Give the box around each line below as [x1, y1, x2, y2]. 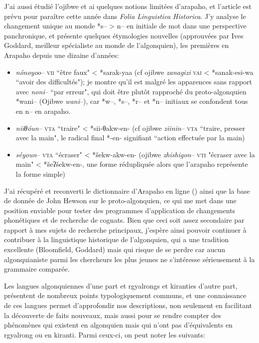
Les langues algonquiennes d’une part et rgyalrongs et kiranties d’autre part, [4, 280, 238, 291]
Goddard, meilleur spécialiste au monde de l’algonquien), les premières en [4, 40, 229, 50]
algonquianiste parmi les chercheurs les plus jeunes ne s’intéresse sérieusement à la [4, 254, 255, 264]
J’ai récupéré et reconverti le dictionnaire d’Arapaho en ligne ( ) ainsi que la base [4, 185, 250, 196]
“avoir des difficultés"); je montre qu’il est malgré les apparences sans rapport [15, 76, 252, 87]
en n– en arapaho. [15, 105, 71, 116]
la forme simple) [15, 168, 66, 179]
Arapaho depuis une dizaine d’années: [4, 49, 119, 60]
